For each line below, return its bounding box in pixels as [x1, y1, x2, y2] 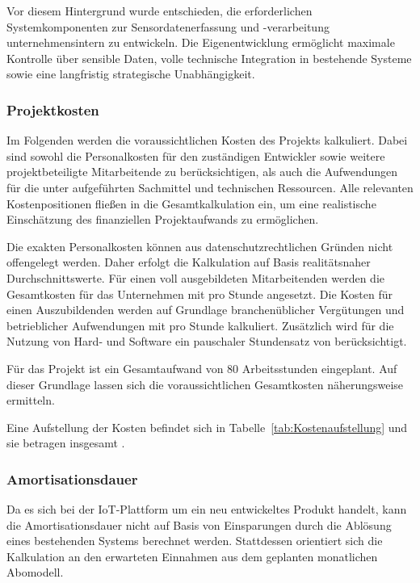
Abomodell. [6, 564, 64, 581]
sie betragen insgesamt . [6, 434, 125, 451]
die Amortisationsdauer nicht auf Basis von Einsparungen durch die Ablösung [6, 516, 392, 533]
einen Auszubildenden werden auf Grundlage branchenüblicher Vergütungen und [6, 301, 405, 318]
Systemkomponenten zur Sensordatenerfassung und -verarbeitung [6, 18, 330, 35]
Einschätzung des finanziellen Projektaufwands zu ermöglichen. [6, 211, 319, 228]
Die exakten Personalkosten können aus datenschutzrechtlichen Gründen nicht [6, 237, 393, 254]
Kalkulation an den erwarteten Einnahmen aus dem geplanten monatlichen [6, 547, 378, 564]
